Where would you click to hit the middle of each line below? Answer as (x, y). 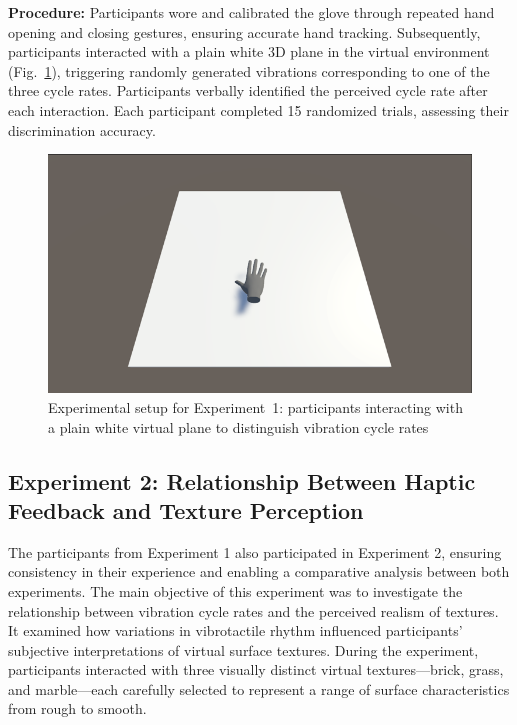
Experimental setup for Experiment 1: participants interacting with (255, 406)
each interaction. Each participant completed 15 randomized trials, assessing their (258, 109)
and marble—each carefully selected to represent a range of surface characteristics (259, 688)
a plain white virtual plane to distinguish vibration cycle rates (238, 426)
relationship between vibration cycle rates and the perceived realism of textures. (253, 610)
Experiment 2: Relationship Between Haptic (242, 480)
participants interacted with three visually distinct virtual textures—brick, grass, (256, 669)
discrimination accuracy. (82, 129)
